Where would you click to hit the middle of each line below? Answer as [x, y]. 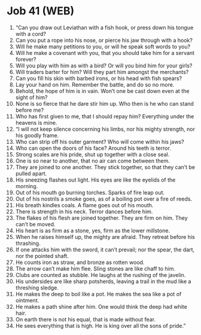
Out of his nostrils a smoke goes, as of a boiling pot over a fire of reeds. [104, 199]
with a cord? [31, 33]
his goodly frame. [37, 135]
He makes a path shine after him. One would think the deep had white [101, 306]
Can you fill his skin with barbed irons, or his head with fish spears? [98, 78]
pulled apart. [31, 173]
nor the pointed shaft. [42, 256]
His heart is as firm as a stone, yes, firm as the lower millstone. [92, 230]
